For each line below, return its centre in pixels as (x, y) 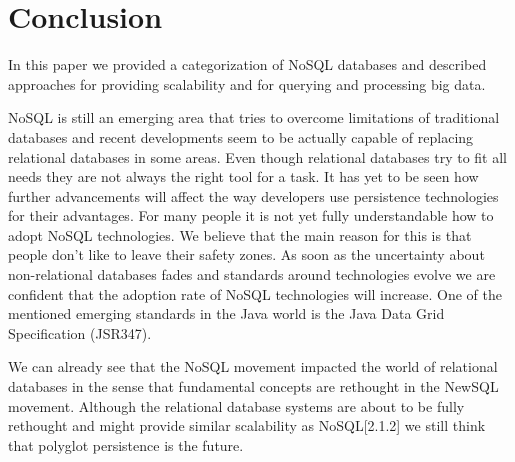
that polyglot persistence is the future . (126, 444)
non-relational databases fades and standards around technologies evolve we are (252, 274)
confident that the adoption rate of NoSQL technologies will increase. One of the (255, 293)
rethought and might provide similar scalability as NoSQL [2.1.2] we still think (247, 425)
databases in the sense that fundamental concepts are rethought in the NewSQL (253, 386)
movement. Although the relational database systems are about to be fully (236, 405)
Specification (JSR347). (80, 332)
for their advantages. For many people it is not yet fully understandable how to (251, 215)
